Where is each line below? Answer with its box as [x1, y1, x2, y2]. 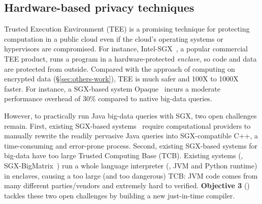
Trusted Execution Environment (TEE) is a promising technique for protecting [4, 23, 250, 34]
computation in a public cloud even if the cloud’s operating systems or [4, 33, 223, 44]
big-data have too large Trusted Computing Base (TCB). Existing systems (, [4, 150, 243, 161]
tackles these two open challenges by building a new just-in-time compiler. [4, 190, 235, 200]
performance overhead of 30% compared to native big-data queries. [4, 93, 212, 104]
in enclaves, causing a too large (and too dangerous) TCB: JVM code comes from [4, 170, 258, 181]
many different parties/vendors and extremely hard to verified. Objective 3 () [4, 180, 250, 191]
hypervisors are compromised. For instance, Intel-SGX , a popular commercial [4, 43, 248, 54]
